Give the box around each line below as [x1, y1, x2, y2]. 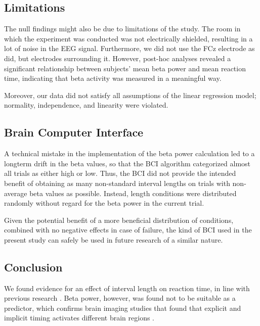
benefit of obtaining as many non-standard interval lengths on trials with [4, 177, 230, 188]
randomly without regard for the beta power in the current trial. [4, 198, 204, 208]
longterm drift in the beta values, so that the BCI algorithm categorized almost [4, 158, 251, 168]
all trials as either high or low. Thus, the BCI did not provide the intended [4, 168, 236, 178]
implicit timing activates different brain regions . [4, 312, 155, 323]
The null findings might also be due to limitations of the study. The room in [4, 23, 241, 34]
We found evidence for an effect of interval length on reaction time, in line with [4, 283, 250, 293]
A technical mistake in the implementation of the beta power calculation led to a [4, 148, 255, 159]
